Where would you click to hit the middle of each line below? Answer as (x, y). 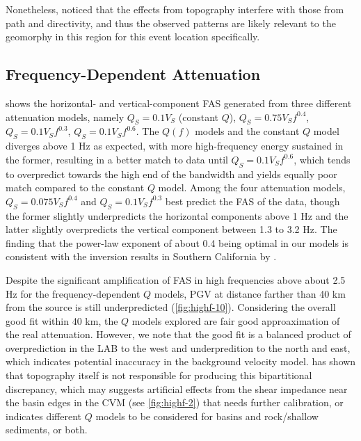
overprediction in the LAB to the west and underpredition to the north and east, (178, 347)
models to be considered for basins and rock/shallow (207, 416)
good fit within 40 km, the (62, 320)
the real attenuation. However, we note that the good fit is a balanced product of (178, 334)
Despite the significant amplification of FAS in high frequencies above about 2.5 (176, 279)
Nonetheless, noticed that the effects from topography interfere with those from (175, 9)
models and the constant (247, 131)
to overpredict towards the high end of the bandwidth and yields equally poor (171, 174)
